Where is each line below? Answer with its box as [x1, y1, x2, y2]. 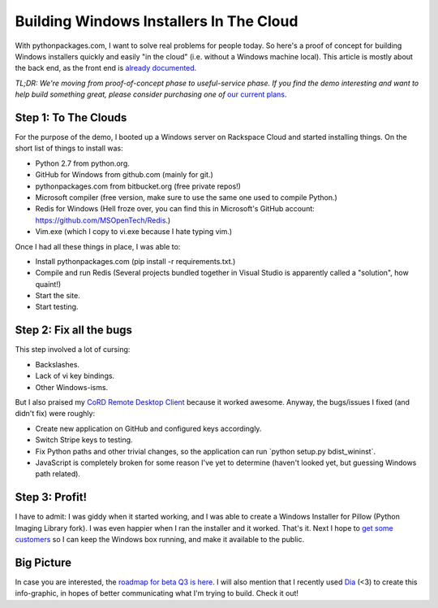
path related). [35, 469, 81, 479]
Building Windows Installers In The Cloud [15, 12, 298, 30]
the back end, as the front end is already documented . [15, 63, 197, 73]
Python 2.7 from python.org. [35, 159, 130, 168]
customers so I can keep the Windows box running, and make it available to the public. [15, 534, 304, 544]
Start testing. [35, 302, 79, 312]
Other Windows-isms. [35, 382, 109, 392]
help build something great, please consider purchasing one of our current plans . [15, 89, 287, 99]
